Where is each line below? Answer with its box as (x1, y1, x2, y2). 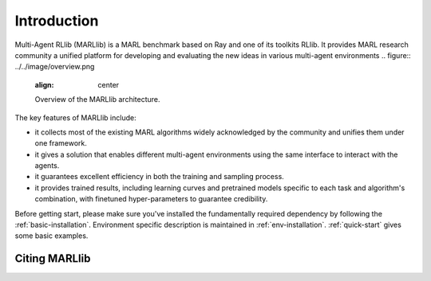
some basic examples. (14, 231, 89, 240)
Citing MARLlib (14, 252, 91, 266)
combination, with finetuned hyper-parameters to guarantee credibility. (34, 194, 268, 204)
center (97, 80, 120, 89)
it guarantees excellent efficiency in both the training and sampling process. (34, 172, 285, 181)
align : (34, 80, 54, 89)
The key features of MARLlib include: (14, 112, 136, 123)
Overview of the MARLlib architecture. (34, 95, 160, 104)
